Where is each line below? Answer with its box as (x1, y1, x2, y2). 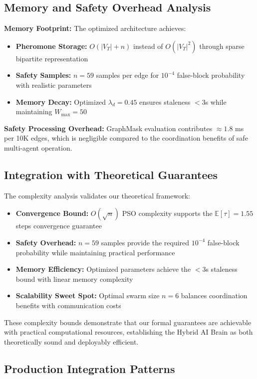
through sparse (199, 40, 245, 51)
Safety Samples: (15, 70, 71, 80)
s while (205, 96, 227, 107)
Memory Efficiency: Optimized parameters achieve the (15, 264, 191, 274)
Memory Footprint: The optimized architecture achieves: (4, 23, 186, 33)
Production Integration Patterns (4, 361, 175, 376)
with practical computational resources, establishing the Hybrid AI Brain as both (4, 327, 253, 337)
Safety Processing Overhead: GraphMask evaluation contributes (4, 123, 213, 133)
